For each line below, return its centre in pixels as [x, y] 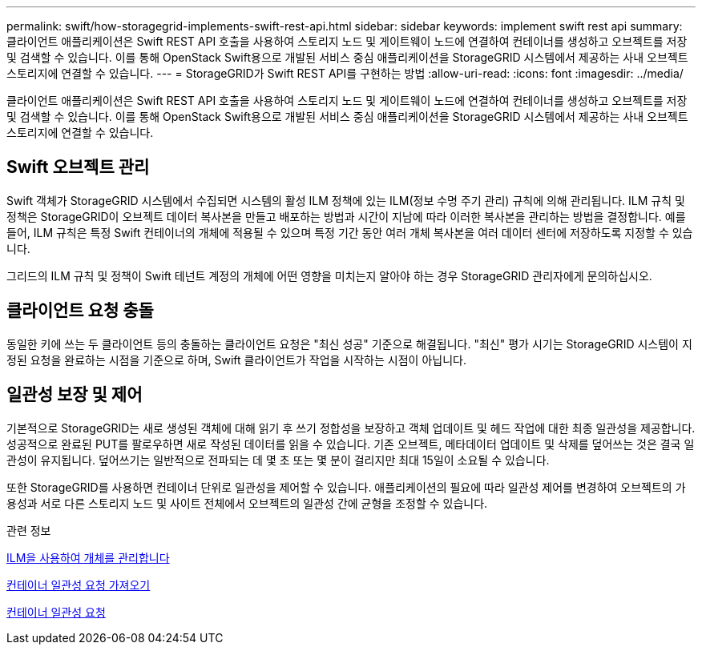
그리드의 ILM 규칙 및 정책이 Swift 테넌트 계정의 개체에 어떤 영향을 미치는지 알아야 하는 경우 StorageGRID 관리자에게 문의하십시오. [329, 275]
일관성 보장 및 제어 [75, 395]
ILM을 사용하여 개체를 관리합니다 [88, 557]
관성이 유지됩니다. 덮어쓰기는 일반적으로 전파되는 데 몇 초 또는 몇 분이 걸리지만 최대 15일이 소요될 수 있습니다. [278, 460]
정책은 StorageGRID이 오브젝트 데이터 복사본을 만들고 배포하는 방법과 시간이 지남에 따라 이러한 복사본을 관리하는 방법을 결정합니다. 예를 [346, 216]
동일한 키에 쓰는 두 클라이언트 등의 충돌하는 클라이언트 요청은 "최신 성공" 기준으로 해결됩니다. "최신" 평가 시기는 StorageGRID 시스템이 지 [349, 344]
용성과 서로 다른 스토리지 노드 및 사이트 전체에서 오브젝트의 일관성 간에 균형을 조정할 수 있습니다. [247, 503]
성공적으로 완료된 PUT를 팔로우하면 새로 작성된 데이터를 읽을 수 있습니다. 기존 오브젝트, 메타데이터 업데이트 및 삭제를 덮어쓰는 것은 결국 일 [351, 444]
